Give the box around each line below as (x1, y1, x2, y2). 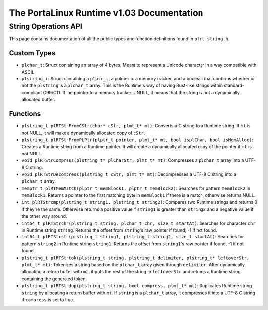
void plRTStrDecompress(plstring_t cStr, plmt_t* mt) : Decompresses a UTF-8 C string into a (21, 171, 237, 177)
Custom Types (9, 49, 56, 57)
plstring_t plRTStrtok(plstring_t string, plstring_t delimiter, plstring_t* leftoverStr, (21, 255, 250, 261)
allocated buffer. (21, 97, 55, 103)
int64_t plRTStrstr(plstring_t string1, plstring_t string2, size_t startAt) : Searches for (21, 234, 244, 240)
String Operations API (9, 22, 83, 31)
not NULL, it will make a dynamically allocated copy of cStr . (21, 130, 145, 136)
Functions (9, 110, 41, 118)
